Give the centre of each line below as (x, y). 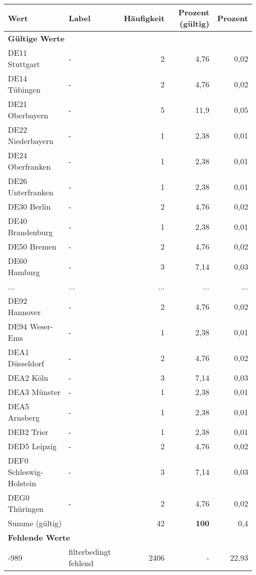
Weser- (41, 326)
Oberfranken (30, 166)
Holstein (22, 483)
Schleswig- (26, 472)
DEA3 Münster (34, 392)
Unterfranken (31, 192)
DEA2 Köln (28, 377)
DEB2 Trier (28, 432)
